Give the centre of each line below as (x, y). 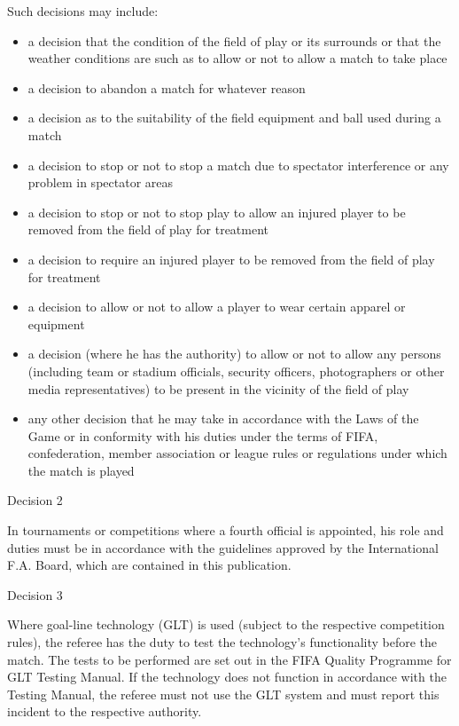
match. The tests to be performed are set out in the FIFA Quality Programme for (229, 659)
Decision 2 (35, 500)
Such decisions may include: (83, 11)
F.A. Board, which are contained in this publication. (149, 565)
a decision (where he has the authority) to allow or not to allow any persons (234, 354)
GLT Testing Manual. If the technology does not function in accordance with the (227, 677)
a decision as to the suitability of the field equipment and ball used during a (234, 118)
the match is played (81, 470)
